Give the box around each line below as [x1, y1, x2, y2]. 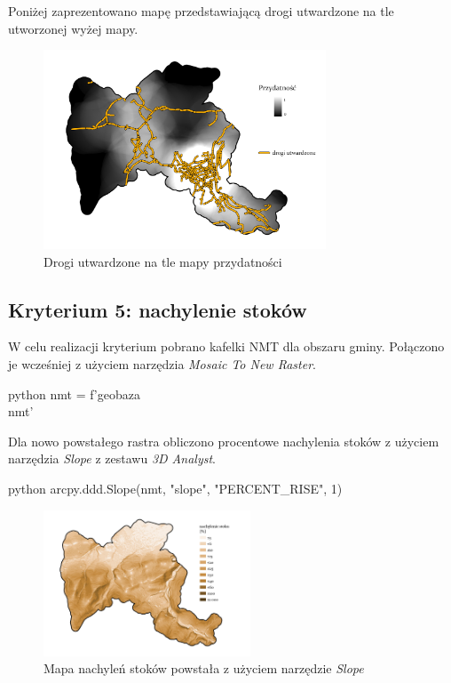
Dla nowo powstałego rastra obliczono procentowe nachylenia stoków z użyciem [8, 431, 439, 450]
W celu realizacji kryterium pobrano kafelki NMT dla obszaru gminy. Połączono [8, 337, 445, 356]
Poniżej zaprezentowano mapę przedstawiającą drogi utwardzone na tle [8, 2, 394, 20]
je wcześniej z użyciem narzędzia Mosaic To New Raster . [8, 355, 316, 374]
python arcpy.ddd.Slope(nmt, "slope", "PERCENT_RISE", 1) [8, 479, 343, 498]
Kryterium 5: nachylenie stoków [8, 295, 307, 323]
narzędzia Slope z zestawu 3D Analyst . [8, 449, 216, 468]
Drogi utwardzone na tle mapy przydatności [44, 252, 282, 270]
